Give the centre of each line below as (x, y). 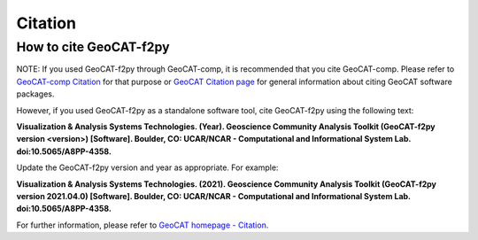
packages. (35, 94)
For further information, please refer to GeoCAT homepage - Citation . (143, 225)
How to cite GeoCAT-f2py (93, 47)
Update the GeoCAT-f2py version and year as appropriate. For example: (147, 167)
